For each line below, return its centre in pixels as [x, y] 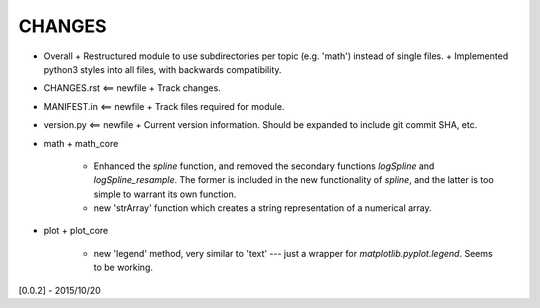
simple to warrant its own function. [165, 194]
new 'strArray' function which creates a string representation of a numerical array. [262, 208]
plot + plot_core [76, 231]
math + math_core [81, 143]
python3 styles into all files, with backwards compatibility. [162, 69]
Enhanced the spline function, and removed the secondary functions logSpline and [264, 166]
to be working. [123, 267]
